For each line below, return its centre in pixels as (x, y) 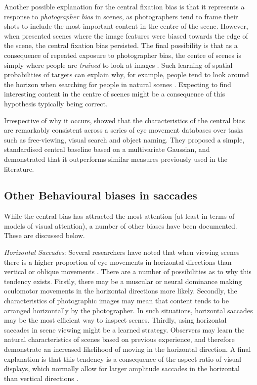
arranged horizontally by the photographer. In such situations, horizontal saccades (128, 310)
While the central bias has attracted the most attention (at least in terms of (119, 216)
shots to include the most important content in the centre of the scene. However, (126, 26)
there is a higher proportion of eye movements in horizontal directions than (118, 262)
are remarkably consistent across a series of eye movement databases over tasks (124, 130)
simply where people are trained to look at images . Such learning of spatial (118, 65)
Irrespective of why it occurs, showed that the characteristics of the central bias (125, 120)
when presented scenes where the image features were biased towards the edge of (126, 35)
